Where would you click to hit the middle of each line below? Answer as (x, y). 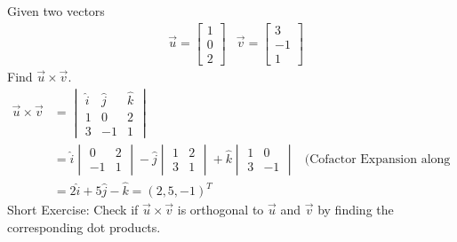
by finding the (356, 210)
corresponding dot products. (84, 226)
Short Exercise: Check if (73, 210)
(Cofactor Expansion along (377, 159)
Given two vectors (56, 11)
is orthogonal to (220, 210)
